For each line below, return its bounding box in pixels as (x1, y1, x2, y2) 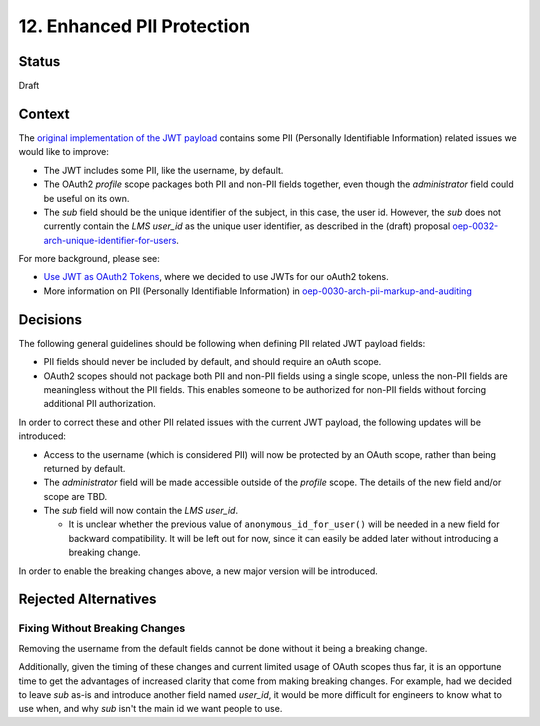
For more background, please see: (18, 253, 160, 265)
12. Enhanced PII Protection (18, 15, 250, 37)
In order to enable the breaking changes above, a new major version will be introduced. (18, 565, 379, 577)
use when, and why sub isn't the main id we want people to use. (18, 703, 283, 715)
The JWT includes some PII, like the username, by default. (43, 164, 284, 176)
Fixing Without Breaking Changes (18, 621, 186, 635)
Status (18, 53, 61, 70)
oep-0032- (452, 220, 499, 232)
